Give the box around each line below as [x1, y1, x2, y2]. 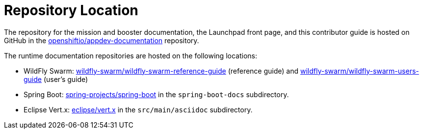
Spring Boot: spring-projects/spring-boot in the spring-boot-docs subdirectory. [24, 90, 289, 99]
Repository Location [4, 2, 138, 19]
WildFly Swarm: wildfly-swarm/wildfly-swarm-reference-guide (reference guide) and [24, 66, 299, 75]
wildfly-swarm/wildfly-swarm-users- [300, 66, 419, 75]
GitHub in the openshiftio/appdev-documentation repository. [4, 36, 199, 45]
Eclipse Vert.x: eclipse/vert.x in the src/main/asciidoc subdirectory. [24, 105, 253, 114]
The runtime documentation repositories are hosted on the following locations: [4, 51, 257, 60]
